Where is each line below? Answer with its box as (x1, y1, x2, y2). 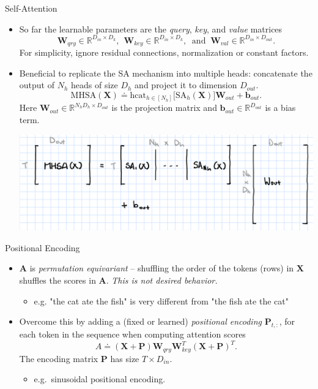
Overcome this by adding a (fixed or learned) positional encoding (19, 315, 262, 328)
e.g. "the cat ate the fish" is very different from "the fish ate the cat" (34, 294, 289, 307)
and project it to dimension (135, 78, 237, 91)
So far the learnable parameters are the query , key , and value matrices (19, 22, 283, 35)
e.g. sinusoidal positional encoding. (34, 372, 166, 385)
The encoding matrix (19, 352, 98, 364)
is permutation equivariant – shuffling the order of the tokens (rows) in (29, 262, 294, 274)
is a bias (265, 101, 296, 114)
